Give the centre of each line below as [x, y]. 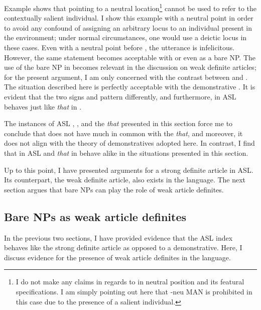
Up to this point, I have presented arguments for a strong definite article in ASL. [129, 170]
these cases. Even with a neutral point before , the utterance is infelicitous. [119, 47]
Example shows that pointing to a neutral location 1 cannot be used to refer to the [130, 7]
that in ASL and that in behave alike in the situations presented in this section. [126, 152]
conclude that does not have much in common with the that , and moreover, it [123, 133]
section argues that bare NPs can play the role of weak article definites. [114, 189]
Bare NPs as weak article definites [95, 216]
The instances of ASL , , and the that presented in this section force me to [118, 123]
